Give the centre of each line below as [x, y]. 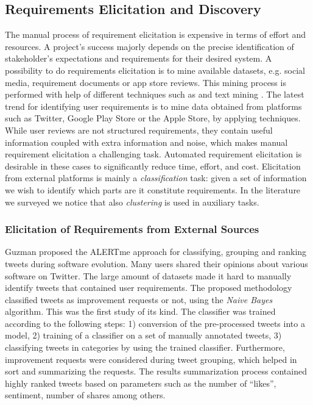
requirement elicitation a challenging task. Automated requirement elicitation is [153, 154]
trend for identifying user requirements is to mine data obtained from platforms [153, 106]
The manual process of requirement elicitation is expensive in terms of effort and [156, 34]
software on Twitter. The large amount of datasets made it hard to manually [148, 275]
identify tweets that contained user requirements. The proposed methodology [149, 288]
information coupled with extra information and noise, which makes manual [146, 142]
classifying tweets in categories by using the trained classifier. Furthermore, [145, 347]
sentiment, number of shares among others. [85, 395]
